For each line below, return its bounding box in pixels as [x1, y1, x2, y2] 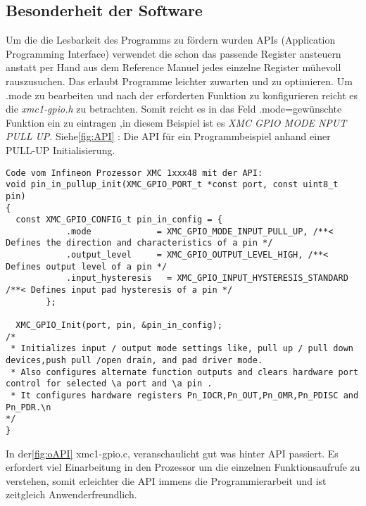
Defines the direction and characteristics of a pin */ [6, 238, 273, 248]
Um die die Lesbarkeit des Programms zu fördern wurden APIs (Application [6, 32, 336, 47]
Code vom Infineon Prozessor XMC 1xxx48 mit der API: [6, 167, 263, 178]
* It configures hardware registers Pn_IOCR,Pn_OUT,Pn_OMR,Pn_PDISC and [11, 391, 359, 401]
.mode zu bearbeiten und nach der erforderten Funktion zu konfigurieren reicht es [6, 87, 358, 102]
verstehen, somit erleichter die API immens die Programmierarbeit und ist [6, 473, 327, 488]
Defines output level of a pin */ [6, 261, 168, 272]
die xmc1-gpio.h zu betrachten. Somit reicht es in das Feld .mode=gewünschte [6, 101, 342, 116]
